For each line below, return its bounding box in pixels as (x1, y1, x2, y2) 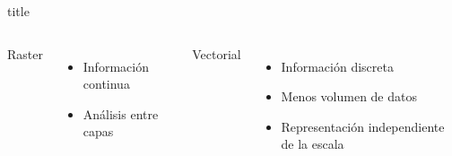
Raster (7, 44, 43, 63)
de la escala (281, 134, 344, 153)
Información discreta (281, 56, 394, 75)
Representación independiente (281, 117, 445, 135)
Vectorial (192, 44, 241, 63)
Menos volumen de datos (281, 87, 417, 106)
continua (83, 74, 130, 93)
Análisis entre (83, 104, 159, 123)
